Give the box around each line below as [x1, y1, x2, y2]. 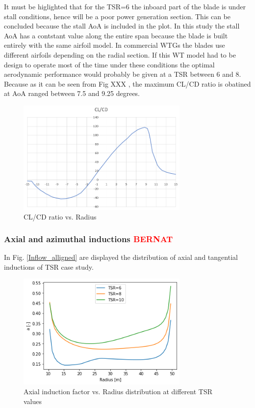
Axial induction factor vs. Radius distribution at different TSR [24, 386, 213, 397]
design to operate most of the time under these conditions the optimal [4, 59, 215, 69]
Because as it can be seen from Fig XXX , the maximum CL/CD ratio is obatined [4, 78, 251, 89]
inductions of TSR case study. [4, 261, 94, 272]
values [24, 396, 42, 406]
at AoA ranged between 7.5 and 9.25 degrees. [4, 88, 140, 98]
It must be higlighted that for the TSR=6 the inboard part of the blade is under [4, 1, 246, 11]
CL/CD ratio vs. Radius [24, 212, 97, 222]
